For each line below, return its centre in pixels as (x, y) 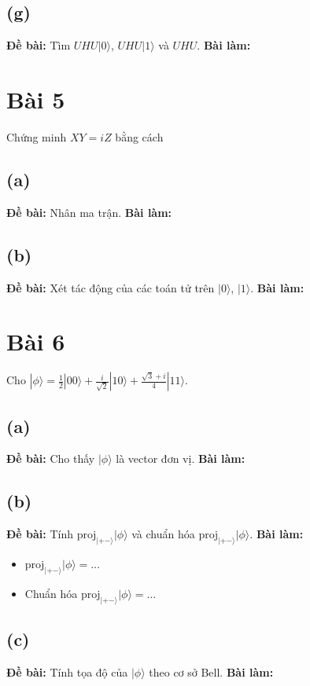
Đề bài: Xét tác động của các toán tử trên (111, 287)
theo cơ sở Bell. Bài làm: (211, 671)
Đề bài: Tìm (39, 45)
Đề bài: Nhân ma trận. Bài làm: (89, 212)
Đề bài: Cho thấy (51, 459)
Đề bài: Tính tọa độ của (67, 671)
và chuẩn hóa (163, 534)
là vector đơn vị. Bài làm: (181, 459)
